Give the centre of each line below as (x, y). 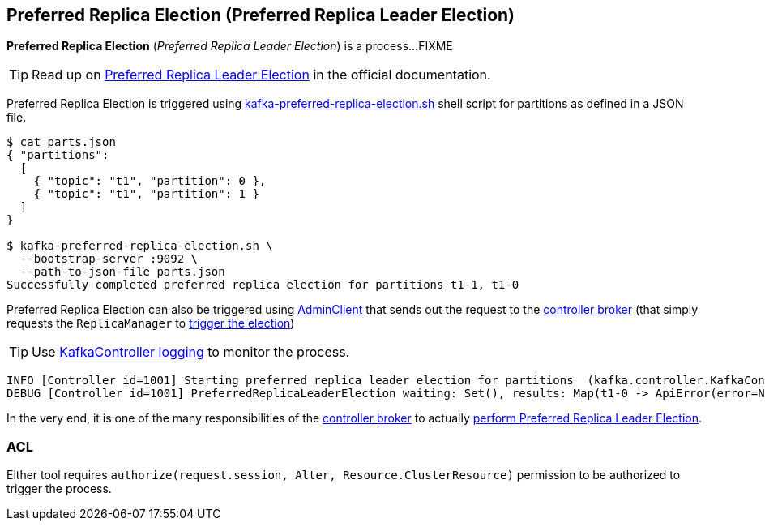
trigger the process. (59, 489)
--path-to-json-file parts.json (122, 272)
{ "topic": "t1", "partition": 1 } (146, 194)
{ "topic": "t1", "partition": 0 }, (150, 181)
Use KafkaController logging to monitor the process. (191, 352)
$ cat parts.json (61, 142)
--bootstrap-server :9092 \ (109, 259)
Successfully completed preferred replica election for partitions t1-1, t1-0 (263, 285)
